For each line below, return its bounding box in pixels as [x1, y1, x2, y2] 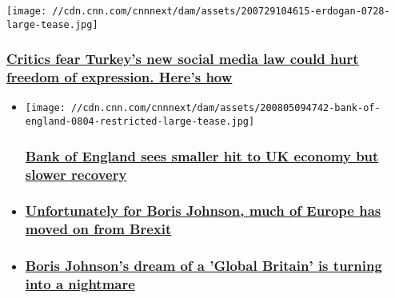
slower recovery [25, 164, 127, 184]
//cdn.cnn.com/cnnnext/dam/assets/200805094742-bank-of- [71, 102, 381, 114]
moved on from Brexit [25, 219, 172, 239]
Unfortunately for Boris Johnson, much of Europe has [25, 201, 381, 221]
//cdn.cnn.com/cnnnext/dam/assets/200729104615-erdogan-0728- [52, 6, 390, 17]
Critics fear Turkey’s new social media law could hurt [6, 49, 359, 69]
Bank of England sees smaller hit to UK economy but [25, 145, 379, 165]
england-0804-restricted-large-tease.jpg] [25, 116, 255, 128]
